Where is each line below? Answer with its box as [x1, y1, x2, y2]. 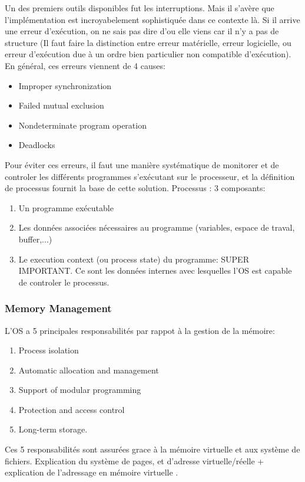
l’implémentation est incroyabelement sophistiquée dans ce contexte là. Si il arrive [5, 13, 300, 25]
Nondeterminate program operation [18, 119, 147, 131]
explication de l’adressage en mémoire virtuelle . [5, 466, 178, 478]
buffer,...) [18, 232, 52, 245]
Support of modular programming [18, 383, 141, 396]
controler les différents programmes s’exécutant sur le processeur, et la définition [5, 170, 295, 182]
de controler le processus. [18, 276, 110, 288]
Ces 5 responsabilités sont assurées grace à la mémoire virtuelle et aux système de [5, 443, 300, 455]
